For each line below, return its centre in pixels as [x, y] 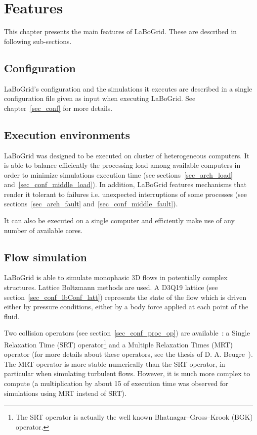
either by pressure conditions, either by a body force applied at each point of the [126, 307]
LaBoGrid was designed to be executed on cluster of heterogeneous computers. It [127, 155]
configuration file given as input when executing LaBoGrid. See [100, 98]
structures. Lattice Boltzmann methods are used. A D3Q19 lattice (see [111, 287]
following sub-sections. [38, 41]
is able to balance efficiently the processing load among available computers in [122, 165]
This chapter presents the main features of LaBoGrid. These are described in [120, 31]
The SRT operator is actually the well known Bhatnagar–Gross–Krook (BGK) [134, 417]
